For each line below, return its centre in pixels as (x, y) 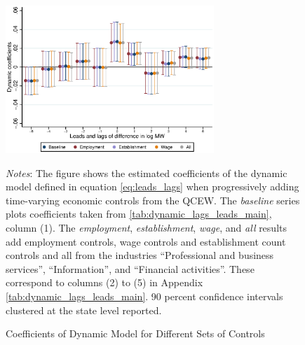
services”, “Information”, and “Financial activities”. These (130, 268)
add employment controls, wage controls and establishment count (146, 241)
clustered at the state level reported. (84, 310)
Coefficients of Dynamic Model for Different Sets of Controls (135, 333)
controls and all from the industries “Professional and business (140, 255)
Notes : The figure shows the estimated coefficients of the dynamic (147, 172)
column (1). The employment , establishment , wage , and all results (146, 227)
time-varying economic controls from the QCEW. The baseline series (153, 200)
